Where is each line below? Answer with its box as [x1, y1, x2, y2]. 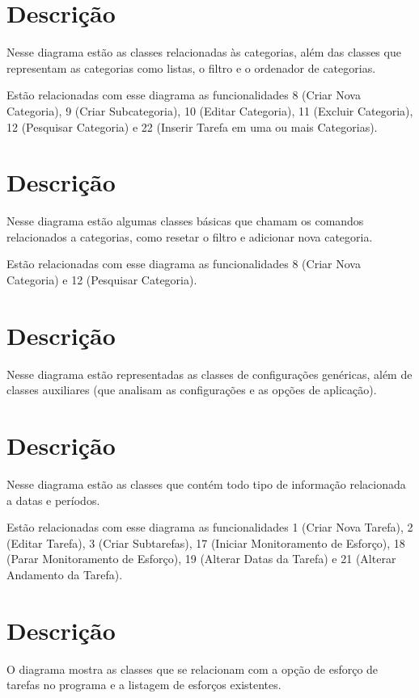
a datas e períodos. [6, 491, 100, 508]
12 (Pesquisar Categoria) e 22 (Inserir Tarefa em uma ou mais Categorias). [6, 118, 378, 135]
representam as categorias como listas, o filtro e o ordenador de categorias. [6, 59, 376, 76]
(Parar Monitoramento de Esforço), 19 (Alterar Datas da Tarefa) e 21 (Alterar [6, 550, 396, 567]
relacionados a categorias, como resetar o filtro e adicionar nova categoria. [6, 228, 373, 245]
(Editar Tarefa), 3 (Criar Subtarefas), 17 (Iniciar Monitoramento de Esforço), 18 [6, 534, 405, 551]
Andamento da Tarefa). [6, 566, 123, 582]
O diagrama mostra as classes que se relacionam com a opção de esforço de [6, 660, 379, 677]
